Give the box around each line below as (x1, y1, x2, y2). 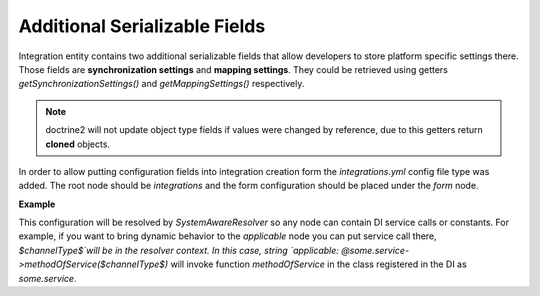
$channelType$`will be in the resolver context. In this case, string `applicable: (18, 244, 340, 256)
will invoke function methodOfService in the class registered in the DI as (170, 258, 467, 270)
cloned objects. (45, 138, 110, 150)
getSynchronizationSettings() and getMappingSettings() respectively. (18, 78, 305, 90)
